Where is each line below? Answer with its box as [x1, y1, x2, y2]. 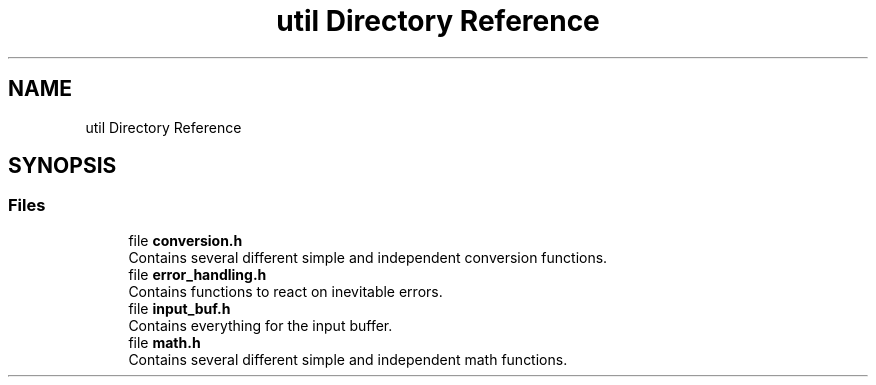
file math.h [128, 333, 201, 351]
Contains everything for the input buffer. [128, 316, 393, 334]
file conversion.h [128, 231, 243, 249]
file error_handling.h [128, 265, 267, 283]
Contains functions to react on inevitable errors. [128, 282, 443, 300]
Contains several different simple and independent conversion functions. [128, 248, 608, 266]
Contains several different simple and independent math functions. [128, 350, 568, 368]
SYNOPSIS [8, 153, 117, 179]
